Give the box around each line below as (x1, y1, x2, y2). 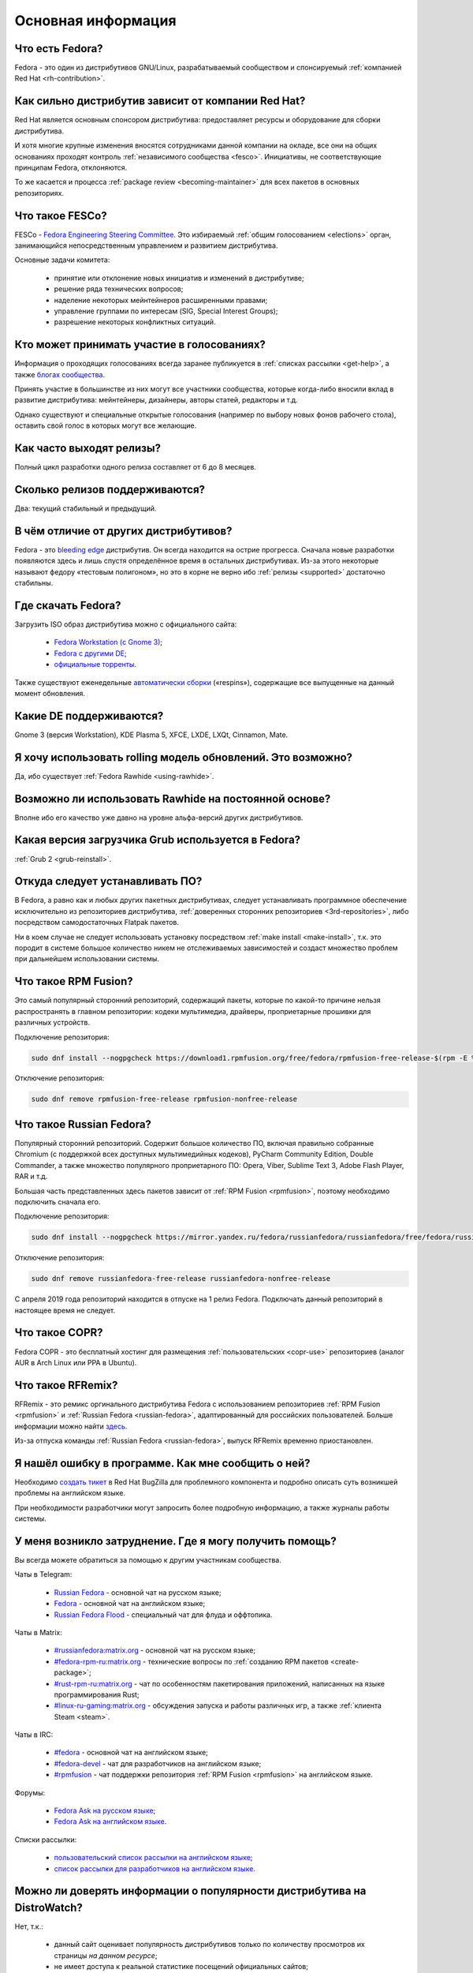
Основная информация (14, 12, 177, 29)
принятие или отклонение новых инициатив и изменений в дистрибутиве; (54, 273, 305, 283)
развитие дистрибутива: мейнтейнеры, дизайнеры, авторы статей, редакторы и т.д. (14, 395, 299, 405)
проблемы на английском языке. (14, 1488, 126, 1498)
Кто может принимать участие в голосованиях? (14, 338, 266, 351)
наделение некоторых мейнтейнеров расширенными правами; (54, 295, 268, 305)
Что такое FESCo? (14, 209, 107, 223)
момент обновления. (14, 688, 86, 698)
